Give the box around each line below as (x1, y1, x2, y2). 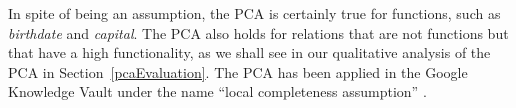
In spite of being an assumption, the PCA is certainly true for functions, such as (8, 3, 501, 23)
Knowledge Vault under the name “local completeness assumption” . (8, 81, 427, 102)
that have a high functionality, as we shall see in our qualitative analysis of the (8, 42, 491, 63)
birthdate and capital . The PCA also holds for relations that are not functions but (8, 22, 509, 43)
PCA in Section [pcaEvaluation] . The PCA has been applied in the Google (8, 61, 468, 82)
